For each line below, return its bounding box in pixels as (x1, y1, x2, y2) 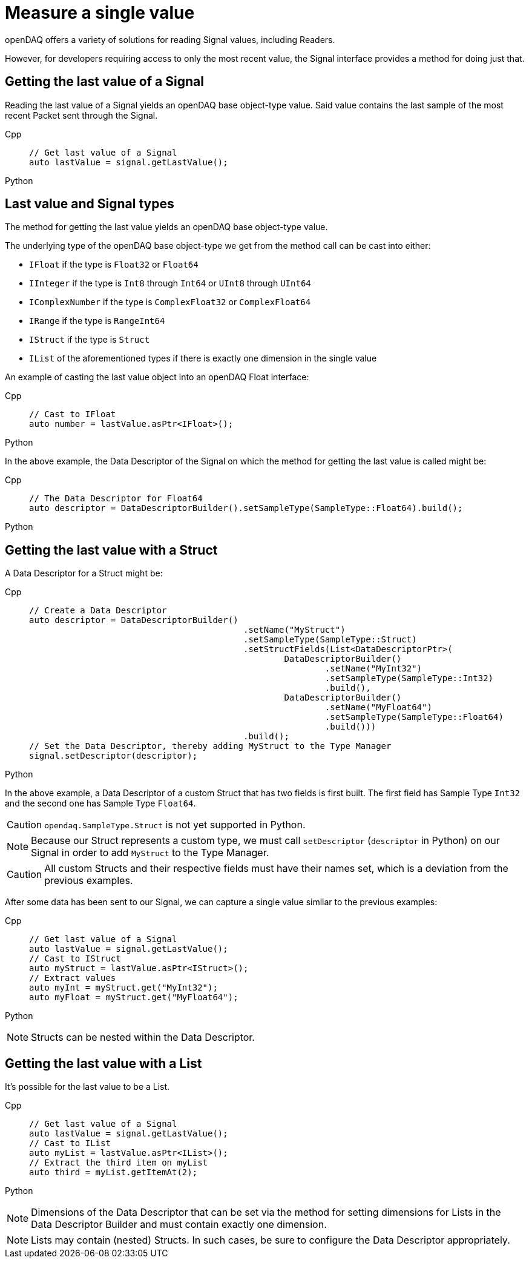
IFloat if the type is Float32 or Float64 (29, 259, 199, 270)
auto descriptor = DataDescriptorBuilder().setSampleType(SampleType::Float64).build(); (29, 503, 463, 513)
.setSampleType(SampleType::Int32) (324, 673, 494, 684)
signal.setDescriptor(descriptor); (29, 751, 198, 761)
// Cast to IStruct (29, 954, 121, 964)
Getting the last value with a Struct (5, 542, 218, 558)
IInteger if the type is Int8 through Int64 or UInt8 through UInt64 (29, 278, 311, 289)
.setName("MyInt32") (324, 664, 422, 674)
